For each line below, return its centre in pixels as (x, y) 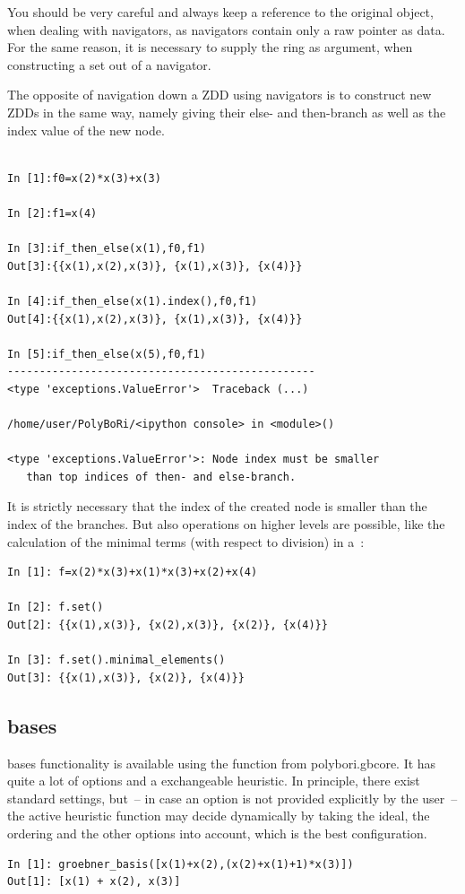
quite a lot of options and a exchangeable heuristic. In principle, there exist (214, 781)
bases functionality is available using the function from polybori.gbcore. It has (222, 763)
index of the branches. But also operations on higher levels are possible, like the (226, 524)
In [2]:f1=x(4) (52, 213)
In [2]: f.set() (56, 608)
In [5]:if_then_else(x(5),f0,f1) (107, 354)
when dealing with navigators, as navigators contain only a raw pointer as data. (226, 29)
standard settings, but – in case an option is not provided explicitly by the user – (232, 798)
